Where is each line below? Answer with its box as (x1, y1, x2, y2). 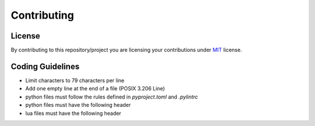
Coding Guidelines (10, 61, 80, 71)
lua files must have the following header (25, 110, 122, 117)
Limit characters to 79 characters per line (25, 76, 125, 84)
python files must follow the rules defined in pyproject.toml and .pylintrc (25, 93, 198, 100)
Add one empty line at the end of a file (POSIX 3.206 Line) (25, 85, 165, 92)
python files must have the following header (25, 101, 131, 108)
